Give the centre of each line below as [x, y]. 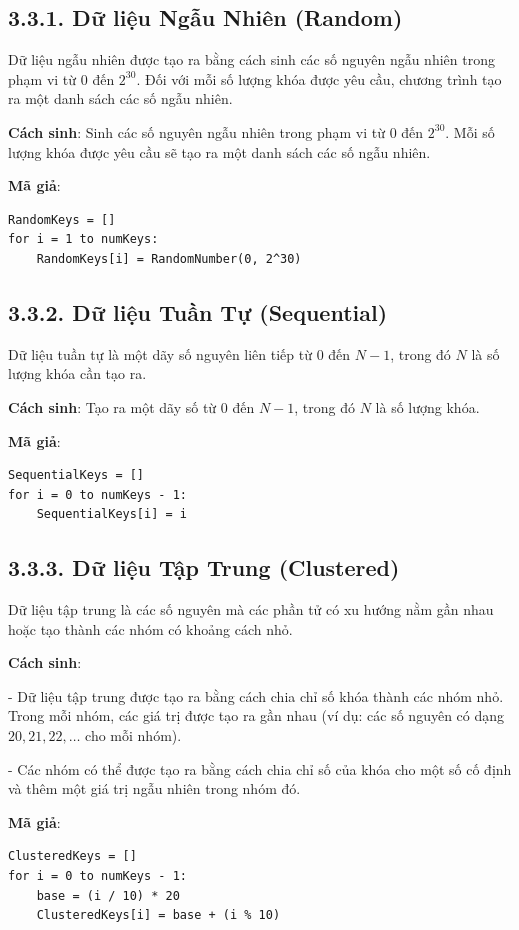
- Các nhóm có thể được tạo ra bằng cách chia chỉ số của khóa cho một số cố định [260, 768]
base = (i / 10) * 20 [108, 895]
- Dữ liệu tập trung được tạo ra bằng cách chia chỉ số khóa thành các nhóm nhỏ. [256, 695]
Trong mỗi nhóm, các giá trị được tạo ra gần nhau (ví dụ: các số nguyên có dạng [256, 715]
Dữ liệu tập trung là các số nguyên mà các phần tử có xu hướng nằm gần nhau [251, 609]
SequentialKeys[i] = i [111, 514]
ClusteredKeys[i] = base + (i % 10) [158, 915]
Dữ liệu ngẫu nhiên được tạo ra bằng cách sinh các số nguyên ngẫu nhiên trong [251, 59]
